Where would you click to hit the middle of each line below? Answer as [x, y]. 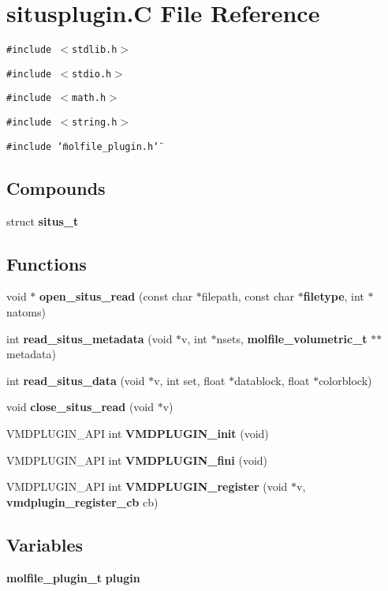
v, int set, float [190, 380]
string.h [95, 123]
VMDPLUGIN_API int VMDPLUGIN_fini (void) [137, 460]
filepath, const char [248, 296]
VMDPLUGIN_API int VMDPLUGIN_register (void [147, 486]
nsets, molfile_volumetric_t [292, 338]
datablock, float [272, 380]
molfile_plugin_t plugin [73, 577]
